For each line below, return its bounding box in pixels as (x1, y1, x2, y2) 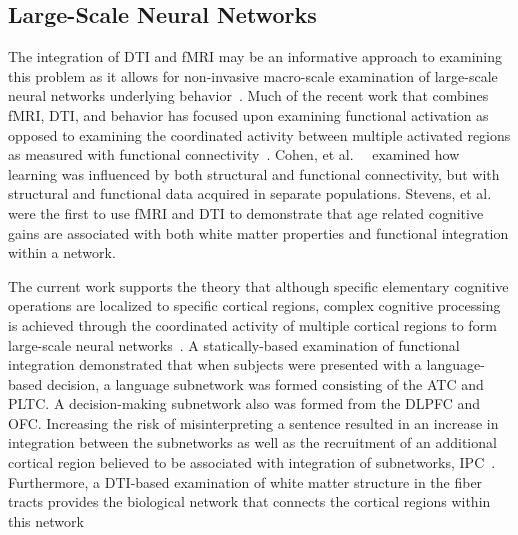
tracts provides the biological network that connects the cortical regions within (8, 491, 491, 512)
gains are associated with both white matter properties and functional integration (8, 222, 509, 243)
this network (8, 510, 84, 531)
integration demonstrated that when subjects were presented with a (8, 354, 422, 375)
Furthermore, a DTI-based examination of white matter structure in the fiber (8, 471, 483, 492)
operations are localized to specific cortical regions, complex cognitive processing (8, 295, 501, 316)
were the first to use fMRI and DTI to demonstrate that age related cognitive (8, 202, 484, 223)
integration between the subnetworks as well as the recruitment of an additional (8, 432, 497, 453)
